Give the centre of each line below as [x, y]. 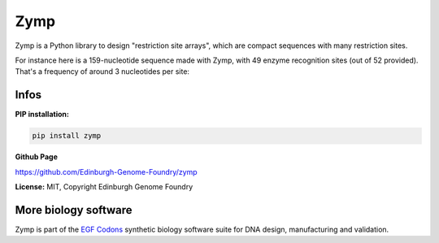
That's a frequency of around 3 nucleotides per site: [102, 72]
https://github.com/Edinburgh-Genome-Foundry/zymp [106, 171]
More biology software [74, 210]
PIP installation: [42, 115]
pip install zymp [67, 136]
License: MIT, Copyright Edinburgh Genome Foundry [104, 186]
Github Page [37, 157]
